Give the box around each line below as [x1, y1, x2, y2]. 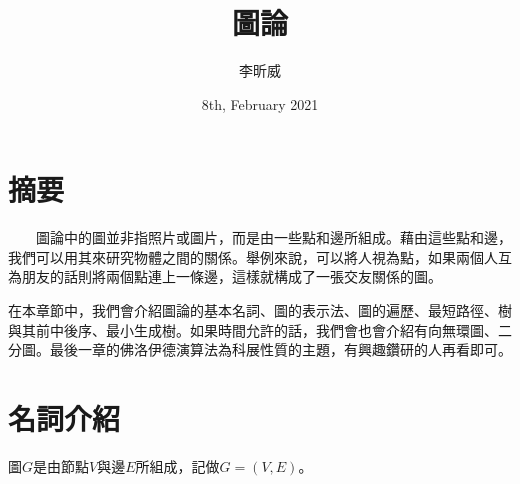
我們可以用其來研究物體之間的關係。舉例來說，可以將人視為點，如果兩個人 [8, 246, 498, 267]
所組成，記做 [135, 455, 220, 476]
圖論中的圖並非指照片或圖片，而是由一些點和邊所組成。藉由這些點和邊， [35, 227, 512, 248]
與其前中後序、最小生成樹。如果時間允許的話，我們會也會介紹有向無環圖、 [8, 319, 498, 340]
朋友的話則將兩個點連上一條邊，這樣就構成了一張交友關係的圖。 [21, 266, 442, 287]
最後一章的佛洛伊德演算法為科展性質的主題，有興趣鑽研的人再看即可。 [49, 339, 512, 360]
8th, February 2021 [201, 93, 319, 114]
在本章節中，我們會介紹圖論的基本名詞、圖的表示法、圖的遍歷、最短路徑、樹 [8, 300, 512, 321]
